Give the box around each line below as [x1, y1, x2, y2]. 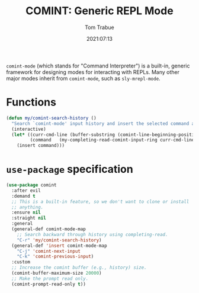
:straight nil [11, 215, 46, 221]
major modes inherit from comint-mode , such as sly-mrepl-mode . [6, 75, 161, 82]
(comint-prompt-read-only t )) [11, 281, 86, 287]
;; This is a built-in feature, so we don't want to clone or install [11, 198, 190, 205]
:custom [11, 259, 31, 265]
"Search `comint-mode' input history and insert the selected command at [11, 120, 197, 127]
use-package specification [6, 163, 133, 176]
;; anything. [11, 204, 44, 210]
